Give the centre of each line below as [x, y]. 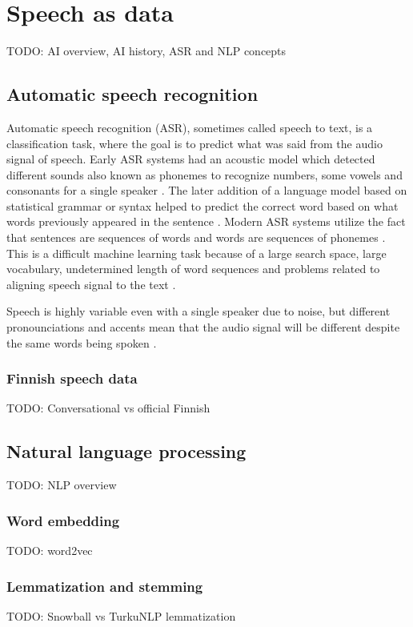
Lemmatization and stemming [105, 586]
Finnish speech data [72, 378]
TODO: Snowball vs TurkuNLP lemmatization [121, 615]
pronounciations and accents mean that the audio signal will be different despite [203, 327]
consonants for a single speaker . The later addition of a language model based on [207, 190]
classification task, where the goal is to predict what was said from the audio [194, 143]
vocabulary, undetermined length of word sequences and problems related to [193, 269]
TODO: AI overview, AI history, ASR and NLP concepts [146, 51]
